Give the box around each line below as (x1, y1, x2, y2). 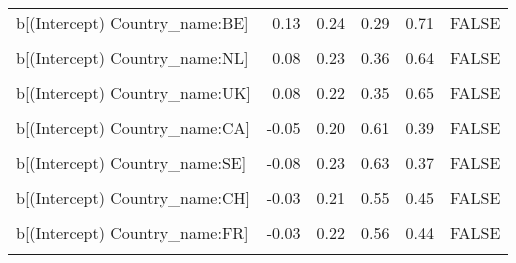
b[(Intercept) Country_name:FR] (16, 221, 249, 244)
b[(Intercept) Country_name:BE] (16, 11, 249, 34)
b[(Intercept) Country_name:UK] (16, 81, 251, 104)
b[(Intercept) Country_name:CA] (16, 116, 250, 139)
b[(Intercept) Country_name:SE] (16, 151, 247, 174)
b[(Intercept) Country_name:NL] (16, 46, 249, 69)
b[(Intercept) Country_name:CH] (16, 186, 250, 209)
